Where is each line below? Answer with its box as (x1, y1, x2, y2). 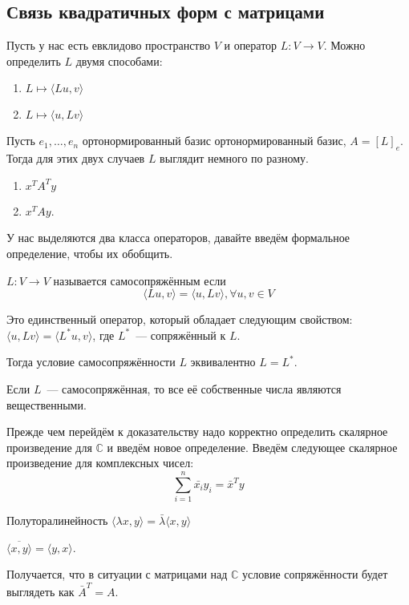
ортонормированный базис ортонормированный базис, (82, 132, 346, 149)
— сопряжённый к (136, 326, 226, 343)
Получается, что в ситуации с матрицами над (6, 566, 228, 583)
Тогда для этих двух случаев (6, 150, 145, 167)
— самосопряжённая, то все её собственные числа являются (47, 380, 342, 397)
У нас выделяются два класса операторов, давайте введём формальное (6, 229, 350, 246)
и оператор (224, 37, 277, 54)
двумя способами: (75, 52, 163, 69)
